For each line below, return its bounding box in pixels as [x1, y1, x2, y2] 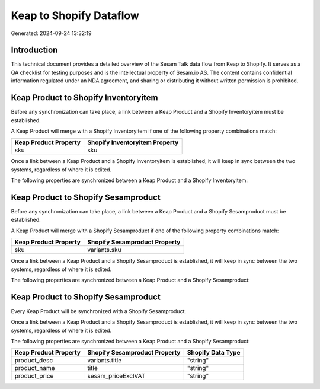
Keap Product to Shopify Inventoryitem [11, 93, 158, 103]
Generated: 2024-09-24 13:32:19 [11, 30, 92, 37]
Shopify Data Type [187, 349, 241, 357]
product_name [14, 364, 56, 372]
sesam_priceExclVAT [87, 372, 146, 380]
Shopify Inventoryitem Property [87, 138, 179, 146]
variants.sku [87, 246, 121, 254]
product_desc [14, 356, 53, 365]
